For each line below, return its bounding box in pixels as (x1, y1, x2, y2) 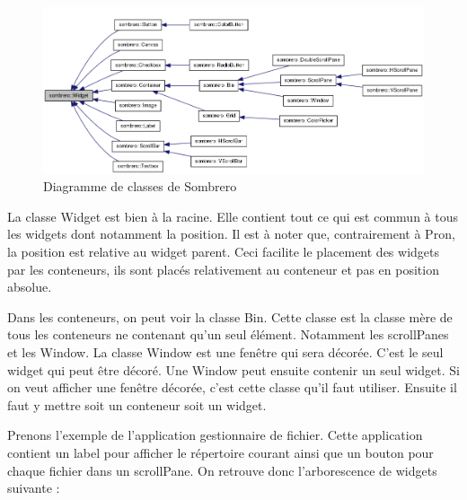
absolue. (7, 277, 52, 296)
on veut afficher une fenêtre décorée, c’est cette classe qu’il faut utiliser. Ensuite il (7, 378, 457, 397)
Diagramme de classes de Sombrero (43, 177, 237, 196)
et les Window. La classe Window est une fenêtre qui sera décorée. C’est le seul (7, 342, 444, 361)
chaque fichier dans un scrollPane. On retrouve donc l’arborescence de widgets (7, 461, 437, 479)
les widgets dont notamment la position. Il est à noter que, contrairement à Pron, (7, 224, 455, 243)
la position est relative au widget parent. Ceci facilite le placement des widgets (7, 242, 439, 260)
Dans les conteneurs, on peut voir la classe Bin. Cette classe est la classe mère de (7, 307, 453, 326)
